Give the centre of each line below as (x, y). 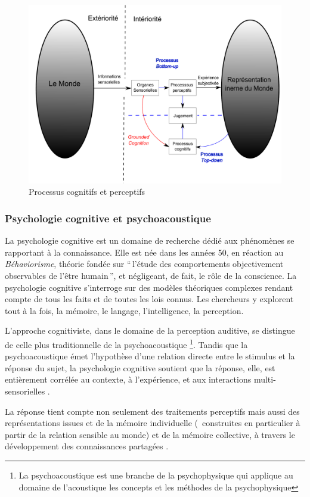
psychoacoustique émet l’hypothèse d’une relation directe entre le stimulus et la (150, 356)
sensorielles (25, 391)
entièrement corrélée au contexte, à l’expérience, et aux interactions (128, 379)
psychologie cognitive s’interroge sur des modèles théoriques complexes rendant (149, 287)
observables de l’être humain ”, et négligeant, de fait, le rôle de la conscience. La (151, 275)
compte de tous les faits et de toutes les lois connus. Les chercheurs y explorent (149, 299)
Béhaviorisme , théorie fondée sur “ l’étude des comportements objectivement (144, 264)
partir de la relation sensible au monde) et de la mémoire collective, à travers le (150, 434)
